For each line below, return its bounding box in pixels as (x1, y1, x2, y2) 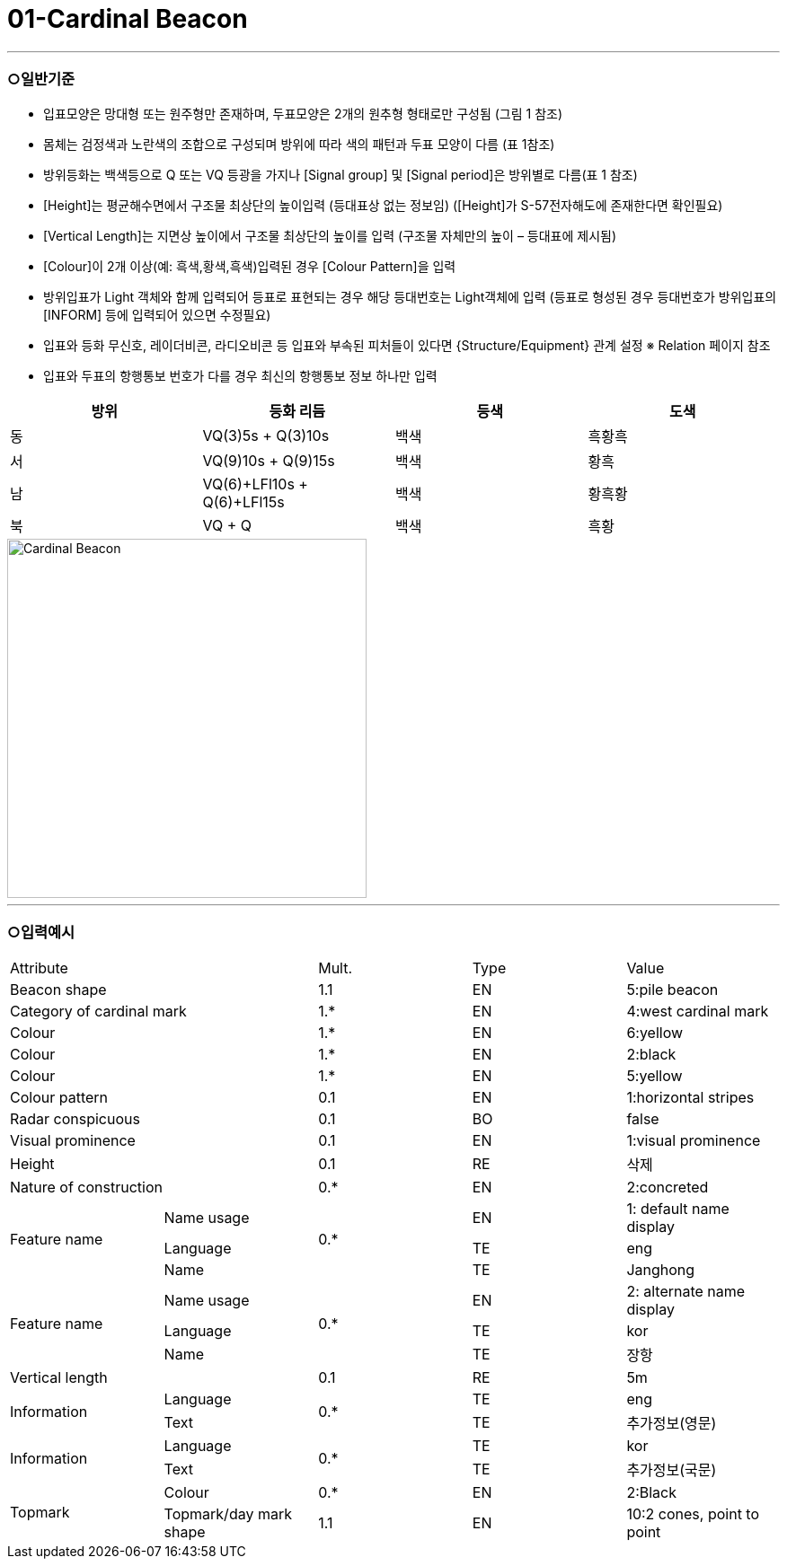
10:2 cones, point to (626, 1505, 760, 1524)
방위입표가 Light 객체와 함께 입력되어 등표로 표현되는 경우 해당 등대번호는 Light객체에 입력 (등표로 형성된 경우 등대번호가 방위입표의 (43, 288, 777, 304)
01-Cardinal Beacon (7, 4, 248, 34)
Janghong (626, 1261, 695, 1280)
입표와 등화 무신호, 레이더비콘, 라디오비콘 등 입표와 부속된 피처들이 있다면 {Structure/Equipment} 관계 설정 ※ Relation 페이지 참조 (43, 337, 771, 353)
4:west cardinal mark (626, 1002, 769, 1021)
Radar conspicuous (10, 1110, 140, 1129)
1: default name (626, 1200, 730, 1218)
